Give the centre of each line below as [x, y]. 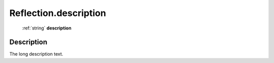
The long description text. [36, 54]
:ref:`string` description [47, 28]
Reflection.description [58, 13]
